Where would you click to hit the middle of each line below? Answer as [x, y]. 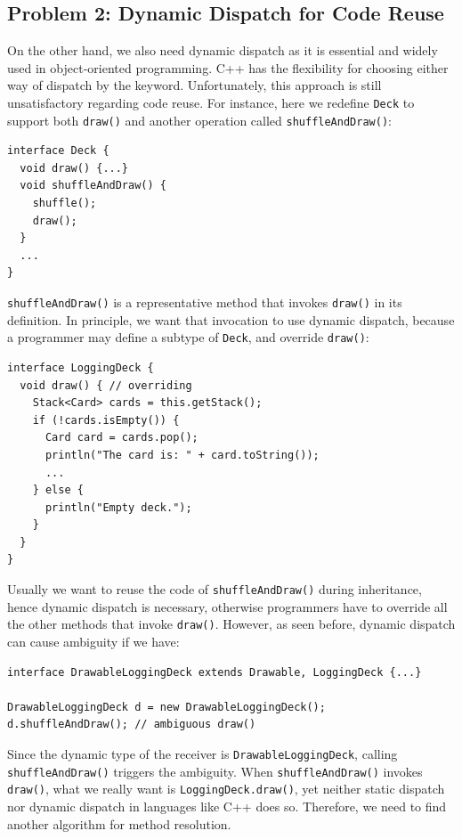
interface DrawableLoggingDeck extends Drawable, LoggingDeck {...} [215, 672]
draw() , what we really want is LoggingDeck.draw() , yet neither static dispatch [226, 789]
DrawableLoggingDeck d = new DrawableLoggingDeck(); [166, 707]
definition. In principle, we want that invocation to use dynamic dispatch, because [231, 319]
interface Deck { [58, 151]
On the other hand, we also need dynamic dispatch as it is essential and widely [223, 50]
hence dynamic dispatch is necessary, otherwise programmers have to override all [227, 606]
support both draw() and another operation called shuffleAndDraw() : [199, 120]
